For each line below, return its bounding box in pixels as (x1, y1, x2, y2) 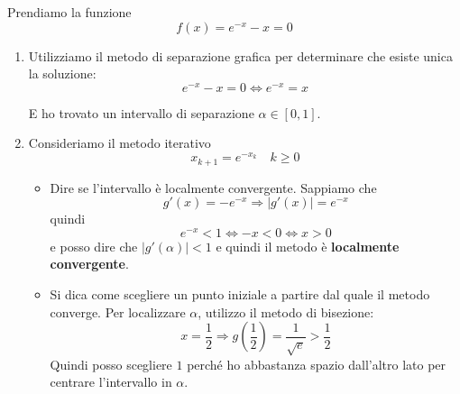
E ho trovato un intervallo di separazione (28, 103, 254, 122)
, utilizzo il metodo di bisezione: (198, 302, 374, 321)
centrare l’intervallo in (50, 372, 172, 391)
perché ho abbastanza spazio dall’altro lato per (187, 354, 446, 373)
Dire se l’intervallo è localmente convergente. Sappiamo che (50, 178, 377, 197)
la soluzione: (28, 64, 97, 83)
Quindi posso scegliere (50, 354, 172, 373)
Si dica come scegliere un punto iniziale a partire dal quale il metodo (50, 285, 430, 304)
